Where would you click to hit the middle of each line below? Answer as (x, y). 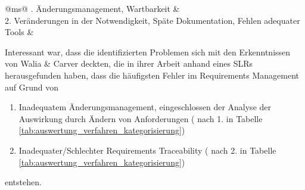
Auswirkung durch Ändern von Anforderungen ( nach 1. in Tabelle (141, 118)
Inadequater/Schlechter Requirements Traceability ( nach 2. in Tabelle (147, 150)
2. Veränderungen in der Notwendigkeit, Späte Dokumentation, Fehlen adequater (152, 20)
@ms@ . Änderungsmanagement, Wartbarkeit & (92, 8)
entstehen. (23, 182)
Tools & (19, 32)
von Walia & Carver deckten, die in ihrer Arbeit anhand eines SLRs (129, 63)
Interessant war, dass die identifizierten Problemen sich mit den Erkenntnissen (148, 52)
